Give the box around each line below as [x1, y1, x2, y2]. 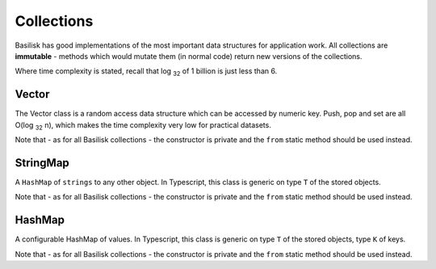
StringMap [15, 156, 70, 170]
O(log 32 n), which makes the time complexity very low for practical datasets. [15, 120, 272, 132]
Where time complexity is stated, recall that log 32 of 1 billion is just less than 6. [15, 66, 278, 78]
